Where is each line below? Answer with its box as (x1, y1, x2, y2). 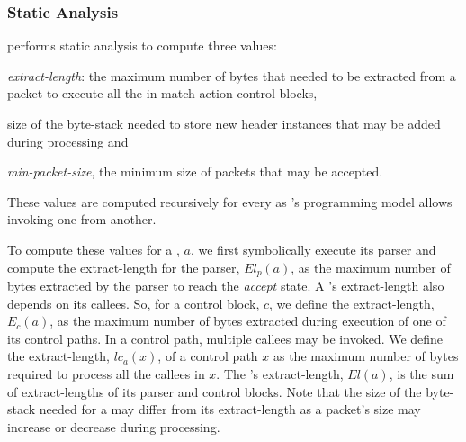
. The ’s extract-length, (216, 364, 344, 383)
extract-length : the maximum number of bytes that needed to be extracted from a (7, 66, 456, 85)
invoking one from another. (7, 210, 157, 229)
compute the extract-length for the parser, (7, 257, 240, 276)
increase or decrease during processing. (7, 417, 220, 436)
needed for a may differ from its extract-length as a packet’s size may (39, 400, 421, 419)
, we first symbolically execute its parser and (190, 239, 436, 258)
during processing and (7, 131, 129, 150)
